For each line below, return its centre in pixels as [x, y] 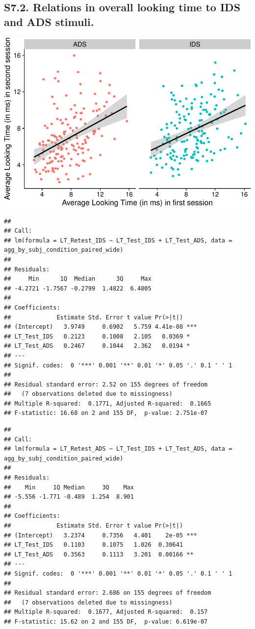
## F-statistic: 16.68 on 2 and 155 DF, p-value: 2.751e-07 [106, 413]
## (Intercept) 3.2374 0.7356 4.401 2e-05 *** [101, 535]
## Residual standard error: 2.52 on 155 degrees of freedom [106, 384]
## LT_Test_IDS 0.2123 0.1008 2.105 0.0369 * [97, 336]
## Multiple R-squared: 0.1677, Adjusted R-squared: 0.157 [106, 612]
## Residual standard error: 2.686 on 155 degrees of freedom [108, 593]
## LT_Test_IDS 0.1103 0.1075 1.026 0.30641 [94, 545]
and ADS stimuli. [49, 21]
